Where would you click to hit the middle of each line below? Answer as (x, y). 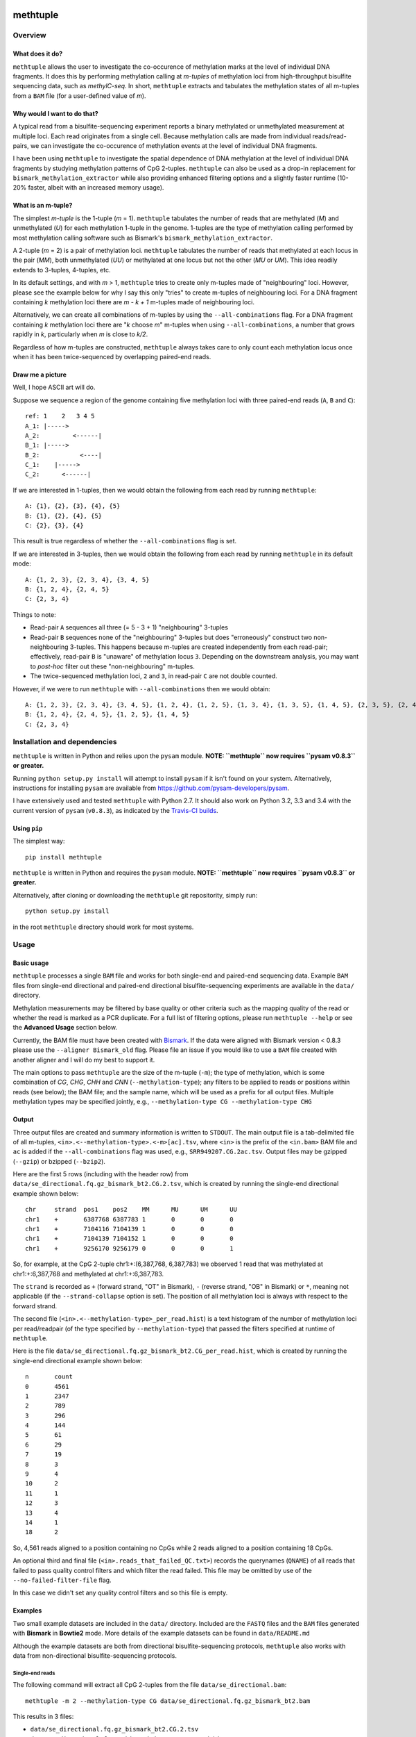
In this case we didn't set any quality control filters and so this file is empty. (120, 1593)
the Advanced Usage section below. (65, 1028)
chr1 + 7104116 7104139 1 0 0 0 (129, 1229)
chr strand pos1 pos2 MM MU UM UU (131, 1210)
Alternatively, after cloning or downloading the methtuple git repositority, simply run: (135, 895)
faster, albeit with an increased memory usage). (96, 188)
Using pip (28, 828)
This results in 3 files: (43, 1717)
